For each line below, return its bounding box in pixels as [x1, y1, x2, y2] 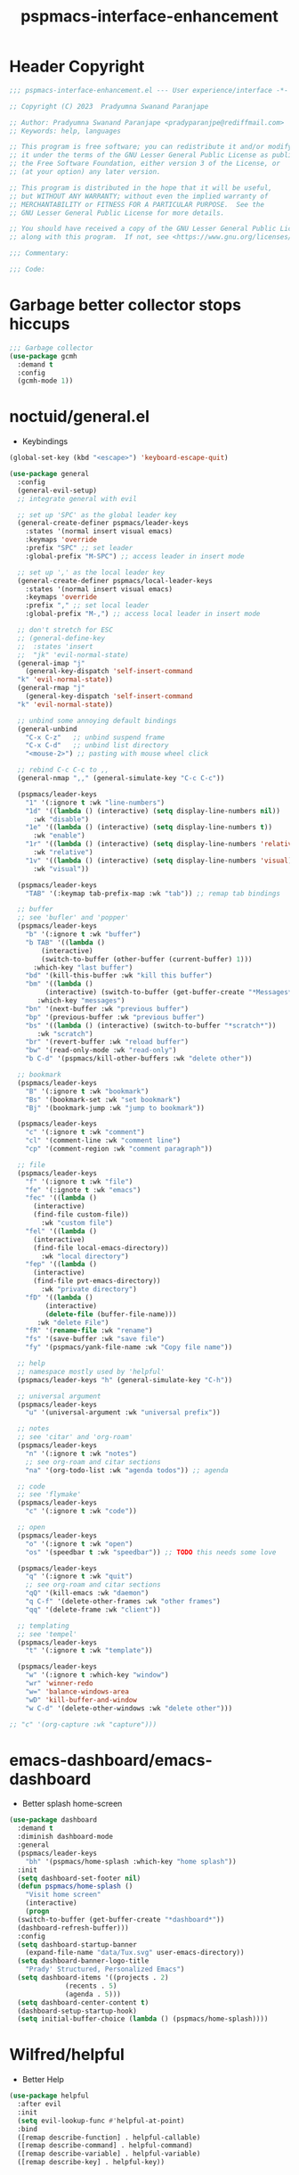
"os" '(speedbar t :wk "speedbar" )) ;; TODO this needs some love [25, 1547, 277, 1557]
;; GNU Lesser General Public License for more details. [9, 208, 225, 218]
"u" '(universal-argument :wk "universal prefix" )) [25, 1408, 221, 1417]
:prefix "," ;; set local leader [25, 601, 149, 610]
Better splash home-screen [21, 1799, 123, 1809]
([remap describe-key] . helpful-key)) [17, 2158, 166, 2167]
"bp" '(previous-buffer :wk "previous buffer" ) [25, 1012, 205, 1022]
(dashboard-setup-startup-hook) [17, 2006, 138, 2015]
